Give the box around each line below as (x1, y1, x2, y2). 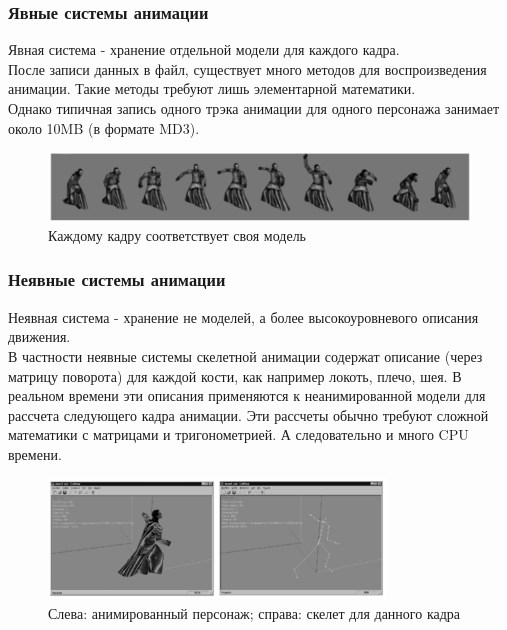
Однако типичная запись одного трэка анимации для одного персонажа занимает (8, 98, 500, 118)
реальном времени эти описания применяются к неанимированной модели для (8, 385, 486, 406)
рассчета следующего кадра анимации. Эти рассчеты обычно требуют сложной (8, 404, 489, 425)
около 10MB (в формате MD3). (8, 117, 200, 138)
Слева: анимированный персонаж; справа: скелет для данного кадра (48, 602, 461, 623)
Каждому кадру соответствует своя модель (48, 224, 307, 245)
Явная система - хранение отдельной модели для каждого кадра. (8, 39, 400, 60)
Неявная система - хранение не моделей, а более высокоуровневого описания (8, 306, 479, 327)
